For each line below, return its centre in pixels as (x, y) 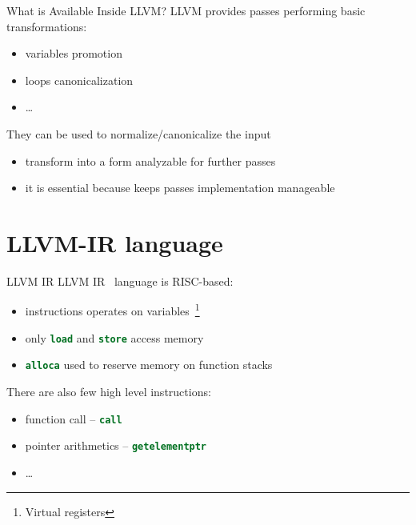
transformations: (47, 26)
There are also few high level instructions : (109, 392)
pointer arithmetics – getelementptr (116, 445)
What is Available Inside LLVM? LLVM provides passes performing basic (186, 10)
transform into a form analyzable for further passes (150, 160)
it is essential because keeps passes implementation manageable (180, 188)
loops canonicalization (79, 80)
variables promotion (74, 53)
